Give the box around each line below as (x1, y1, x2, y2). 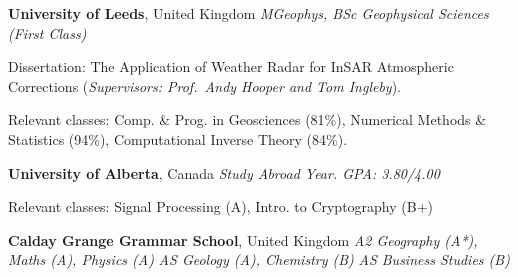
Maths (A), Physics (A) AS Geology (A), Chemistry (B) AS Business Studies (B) (8, 249, 510, 270)
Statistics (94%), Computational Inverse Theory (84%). (8, 128, 348, 149)
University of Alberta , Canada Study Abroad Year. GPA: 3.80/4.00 (8, 162, 440, 183)
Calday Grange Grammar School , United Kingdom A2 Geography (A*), (8, 229, 478, 250)
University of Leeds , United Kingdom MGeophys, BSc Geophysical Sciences (8, 3, 489, 23)
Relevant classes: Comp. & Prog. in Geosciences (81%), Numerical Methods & (8, 109, 487, 130)
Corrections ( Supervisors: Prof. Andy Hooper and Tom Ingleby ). (8, 75, 401, 96)
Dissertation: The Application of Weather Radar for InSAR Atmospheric (8, 56, 454, 77)
